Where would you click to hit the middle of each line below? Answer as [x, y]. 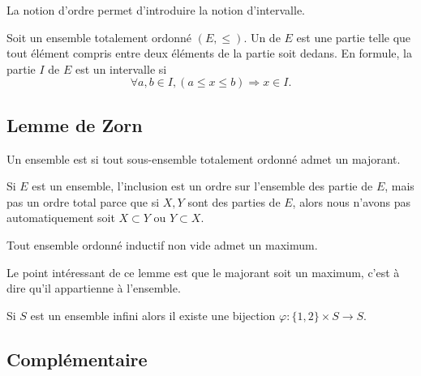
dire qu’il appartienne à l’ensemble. [94, 288]
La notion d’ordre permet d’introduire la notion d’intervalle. [156, 10]
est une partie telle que [354, 37]
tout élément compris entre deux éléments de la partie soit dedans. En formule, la [209, 53]
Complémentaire [77, 359]
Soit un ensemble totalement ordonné [99, 37]
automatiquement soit [61, 218]
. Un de [262, 37]
